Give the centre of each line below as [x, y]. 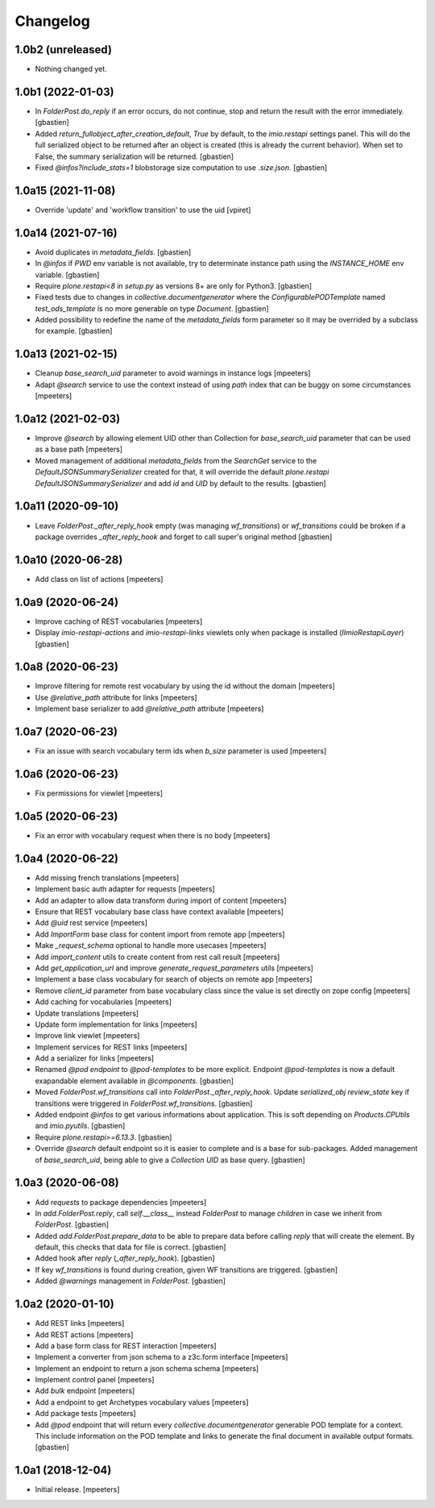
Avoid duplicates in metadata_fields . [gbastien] [113, 252]
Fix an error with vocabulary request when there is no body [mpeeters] [153, 835]
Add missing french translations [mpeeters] [107, 878]
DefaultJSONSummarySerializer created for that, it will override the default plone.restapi [182, 472]
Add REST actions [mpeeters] [84, 1335]
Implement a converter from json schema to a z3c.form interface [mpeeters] [162, 1357]
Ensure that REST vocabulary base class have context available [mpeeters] [159, 912]
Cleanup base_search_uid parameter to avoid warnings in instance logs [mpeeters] [173, 373]
